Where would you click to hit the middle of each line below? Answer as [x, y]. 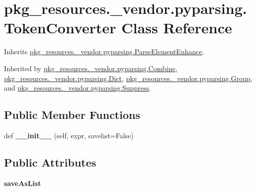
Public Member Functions [72, 115]
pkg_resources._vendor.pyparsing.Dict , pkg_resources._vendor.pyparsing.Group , [128, 78]
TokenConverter [60, 28]
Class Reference [177, 28]
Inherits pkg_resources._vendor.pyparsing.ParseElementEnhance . [104, 51]
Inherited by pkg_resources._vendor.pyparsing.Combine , [91, 68]
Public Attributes [50, 162]
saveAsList [23, 183]
